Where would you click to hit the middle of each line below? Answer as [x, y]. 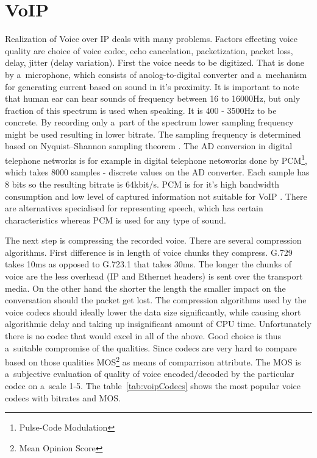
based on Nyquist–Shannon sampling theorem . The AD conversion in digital [149, 146]
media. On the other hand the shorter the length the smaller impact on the [145, 288]
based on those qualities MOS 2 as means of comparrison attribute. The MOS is [153, 361]
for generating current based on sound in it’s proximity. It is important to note [152, 86]
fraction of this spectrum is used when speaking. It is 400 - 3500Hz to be [141, 110]
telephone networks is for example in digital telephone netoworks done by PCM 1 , [156, 159]
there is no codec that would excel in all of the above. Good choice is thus [143, 336]
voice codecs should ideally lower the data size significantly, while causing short [153, 312]
